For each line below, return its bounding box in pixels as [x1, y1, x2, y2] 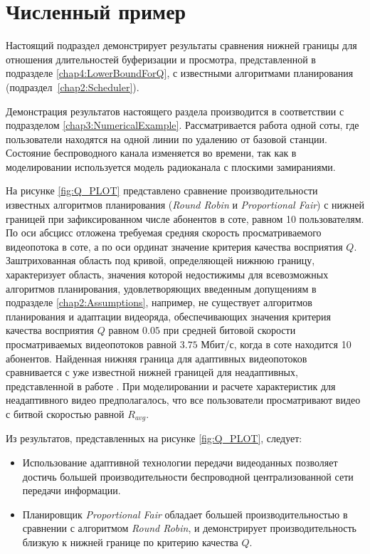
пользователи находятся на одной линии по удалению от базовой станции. [6, 131, 327, 146]
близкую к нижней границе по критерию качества [22, 534, 238, 549]
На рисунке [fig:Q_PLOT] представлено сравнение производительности [6, 183, 318, 198]
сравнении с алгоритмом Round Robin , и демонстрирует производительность [22, 521, 356, 535]
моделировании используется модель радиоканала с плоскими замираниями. [6, 159, 336, 174]
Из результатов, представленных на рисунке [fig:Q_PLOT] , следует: [6, 431, 302, 446]
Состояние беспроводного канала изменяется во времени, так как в [6, 145, 297, 160]
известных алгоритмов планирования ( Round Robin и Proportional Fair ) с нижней [6, 197, 364, 212]
